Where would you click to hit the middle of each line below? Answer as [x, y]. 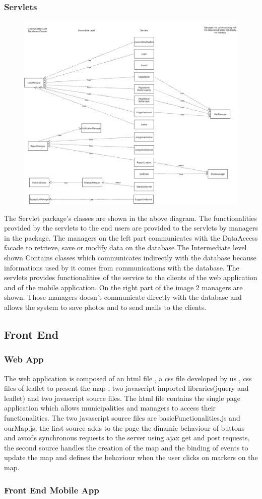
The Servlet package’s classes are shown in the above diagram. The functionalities [130, 218]
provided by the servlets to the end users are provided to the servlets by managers [131, 228]
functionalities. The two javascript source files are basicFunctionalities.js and [122, 418]
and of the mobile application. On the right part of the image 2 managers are [123, 287]
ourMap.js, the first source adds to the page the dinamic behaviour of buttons [124, 427]
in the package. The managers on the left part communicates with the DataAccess [131, 237]
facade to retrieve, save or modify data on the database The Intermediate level [125, 247]
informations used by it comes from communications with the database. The [122, 267]
